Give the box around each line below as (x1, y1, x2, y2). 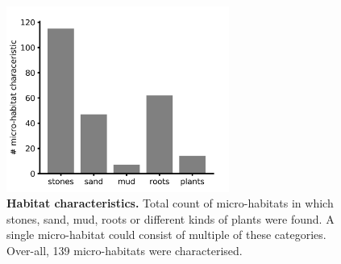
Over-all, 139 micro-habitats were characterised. (6, 241, 243, 258)
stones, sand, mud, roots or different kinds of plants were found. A (6, 210, 335, 227)
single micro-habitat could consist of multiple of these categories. (6, 226, 326, 243)
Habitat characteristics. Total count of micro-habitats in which (6, 195, 334, 212)
